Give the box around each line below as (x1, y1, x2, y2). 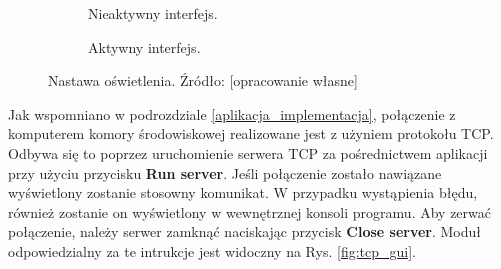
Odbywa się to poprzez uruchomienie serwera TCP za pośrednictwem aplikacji (8, 142, 488, 163)
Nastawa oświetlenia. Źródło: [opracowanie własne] (48, 70, 358, 91)
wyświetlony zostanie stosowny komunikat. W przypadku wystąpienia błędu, (8, 182, 478, 203)
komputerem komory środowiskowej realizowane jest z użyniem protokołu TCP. (8, 123, 494, 144)
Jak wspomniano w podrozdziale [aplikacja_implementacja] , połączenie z (8, 103, 456, 124)
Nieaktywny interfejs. (88, 3, 218, 23)
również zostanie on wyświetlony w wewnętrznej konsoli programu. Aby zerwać (8, 201, 491, 222)
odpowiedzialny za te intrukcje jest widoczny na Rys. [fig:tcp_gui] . (8, 240, 416, 261)
